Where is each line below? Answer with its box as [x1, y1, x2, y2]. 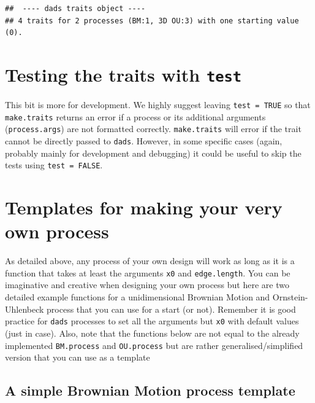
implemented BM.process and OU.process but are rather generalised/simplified [5, 338, 303, 351]
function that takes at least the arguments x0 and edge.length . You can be [5, 266, 290, 279]
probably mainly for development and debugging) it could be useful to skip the [5, 146, 302, 159]
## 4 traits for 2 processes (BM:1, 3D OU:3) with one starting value [5, 16, 299, 25]
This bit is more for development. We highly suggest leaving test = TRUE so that [5, 98, 311, 111]
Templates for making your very [5, 195, 283, 220]
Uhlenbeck [5, 302, 44, 315]
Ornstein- [272, 291, 308, 303]
